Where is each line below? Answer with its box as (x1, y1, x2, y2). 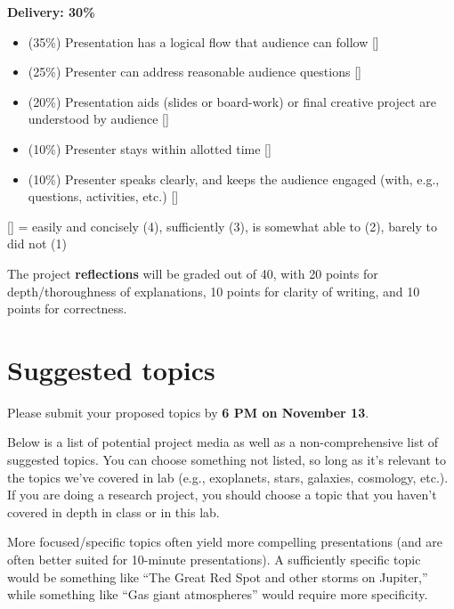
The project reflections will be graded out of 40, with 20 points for (7, 264, 378, 282)
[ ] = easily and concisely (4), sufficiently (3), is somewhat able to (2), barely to (7, 216, 438, 235)
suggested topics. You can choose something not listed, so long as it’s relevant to (7, 451, 447, 469)
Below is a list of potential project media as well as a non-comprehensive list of (7, 433, 439, 451)
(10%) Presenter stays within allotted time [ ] (28, 139, 272, 158)
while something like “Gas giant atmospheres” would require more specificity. (7, 585, 428, 604)
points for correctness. (7, 299, 127, 318)
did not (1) (7, 234, 67, 253)
